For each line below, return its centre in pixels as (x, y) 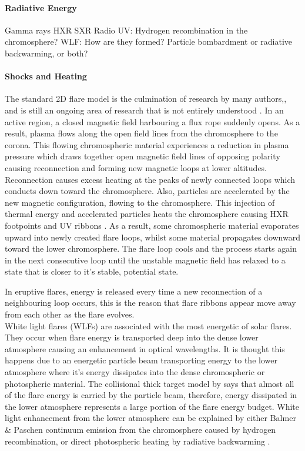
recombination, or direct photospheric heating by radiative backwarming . (138, 441)
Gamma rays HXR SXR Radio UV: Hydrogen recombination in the (126, 30)
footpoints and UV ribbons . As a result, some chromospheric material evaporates (152, 225)
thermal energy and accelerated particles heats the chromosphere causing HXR (147, 214)
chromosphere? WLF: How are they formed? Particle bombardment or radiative (149, 41)
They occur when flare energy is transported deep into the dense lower (132, 337)
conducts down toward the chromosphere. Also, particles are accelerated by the (147, 191)
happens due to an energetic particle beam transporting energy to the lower (141, 360)
